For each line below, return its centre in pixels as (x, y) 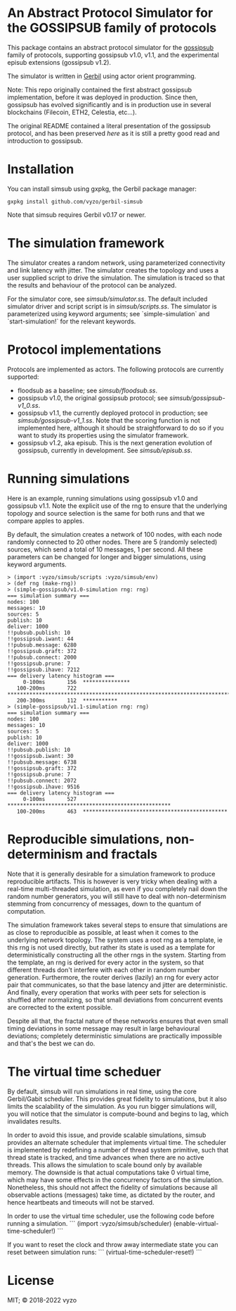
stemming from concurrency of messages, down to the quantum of (104, 904)
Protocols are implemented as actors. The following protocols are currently (116, 369)
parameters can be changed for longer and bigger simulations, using (106, 557)
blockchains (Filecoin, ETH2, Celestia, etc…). (72, 112)
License (31, 1280)
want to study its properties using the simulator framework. (103, 435)
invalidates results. (34, 1121)
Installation (41, 169)
